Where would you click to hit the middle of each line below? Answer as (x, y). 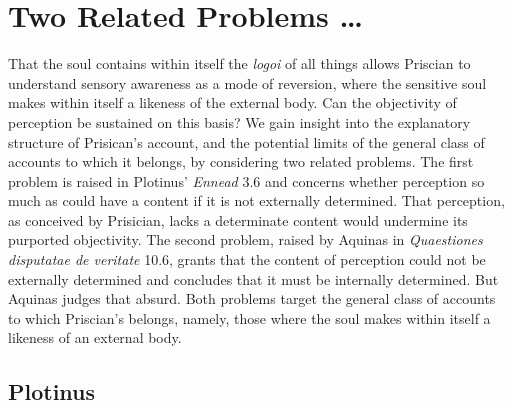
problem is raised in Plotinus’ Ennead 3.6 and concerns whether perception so (246, 180)
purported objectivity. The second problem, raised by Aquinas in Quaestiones (245, 239)
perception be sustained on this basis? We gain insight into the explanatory (239, 121)
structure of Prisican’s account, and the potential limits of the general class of (246, 141)
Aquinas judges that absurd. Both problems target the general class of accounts (252, 298)
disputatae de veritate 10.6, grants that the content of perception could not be (247, 259)
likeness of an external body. (95, 337)
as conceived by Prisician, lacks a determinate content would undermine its (238, 219)
